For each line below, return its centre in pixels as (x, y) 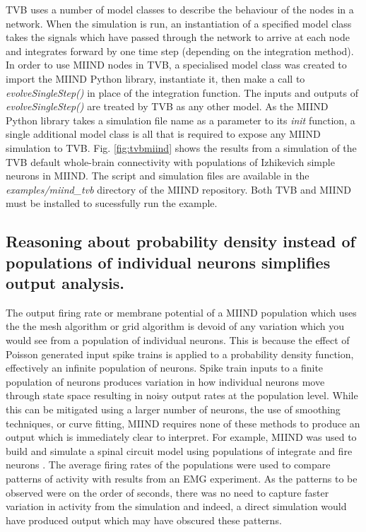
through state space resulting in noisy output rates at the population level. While (182, 395)
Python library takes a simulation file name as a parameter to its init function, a (181, 120)
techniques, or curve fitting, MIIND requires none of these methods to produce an (183, 423)
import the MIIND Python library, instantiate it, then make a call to (155, 78)
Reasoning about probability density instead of (181, 241)
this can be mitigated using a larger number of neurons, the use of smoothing (173, 409)
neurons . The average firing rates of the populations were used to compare (168, 465)
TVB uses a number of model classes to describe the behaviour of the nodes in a (180, 9)
